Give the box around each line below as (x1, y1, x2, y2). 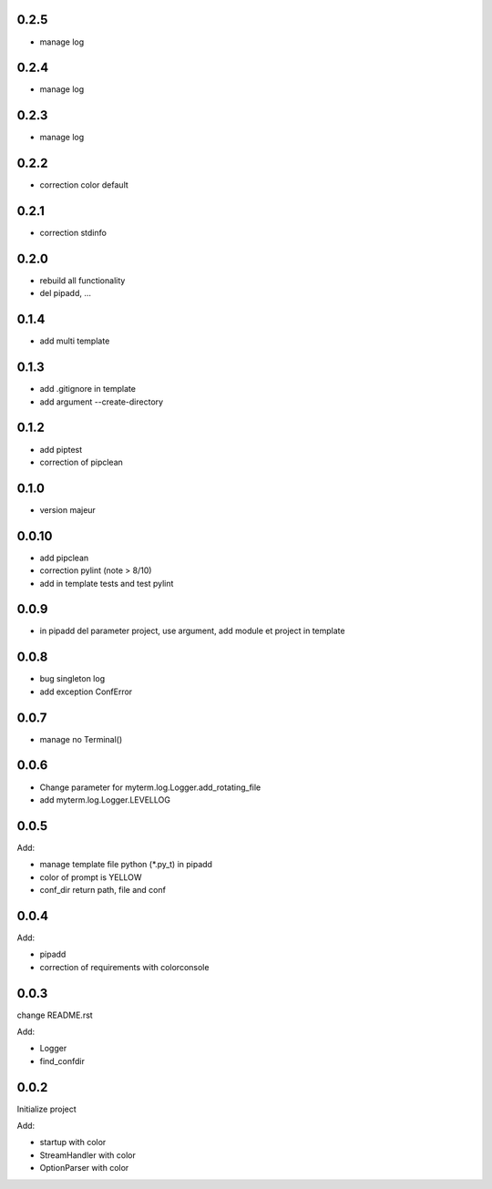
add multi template (39, 335, 110, 346)
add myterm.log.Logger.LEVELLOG (39, 794, 170, 805)
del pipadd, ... (39, 288, 91, 299)
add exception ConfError (39, 686, 133, 697)
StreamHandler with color (39, 1149, 136, 1161)
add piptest (39, 444, 83, 455)
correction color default (39, 179, 129, 190)
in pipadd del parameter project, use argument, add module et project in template (39, 625, 345, 637)
